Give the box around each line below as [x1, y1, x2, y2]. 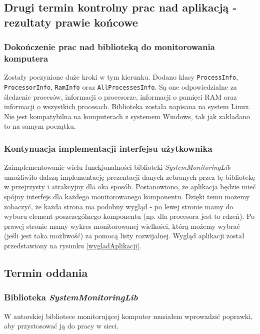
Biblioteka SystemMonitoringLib [4, 291, 138, 303]
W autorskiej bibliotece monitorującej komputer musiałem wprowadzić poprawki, [4, 310, 253, 321]
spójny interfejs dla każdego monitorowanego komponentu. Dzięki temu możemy [4, 191, 250, 201]
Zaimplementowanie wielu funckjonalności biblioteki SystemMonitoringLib [4, 162, 230, 172]
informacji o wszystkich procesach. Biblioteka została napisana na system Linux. [4, 101, 251, 112]
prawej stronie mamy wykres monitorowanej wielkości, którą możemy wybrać [4, 220, 240, 231]
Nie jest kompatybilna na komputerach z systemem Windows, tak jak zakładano [4, 111, 250, 121]
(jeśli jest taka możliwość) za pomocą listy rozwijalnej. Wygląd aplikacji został [4, 230, 244, 241]
